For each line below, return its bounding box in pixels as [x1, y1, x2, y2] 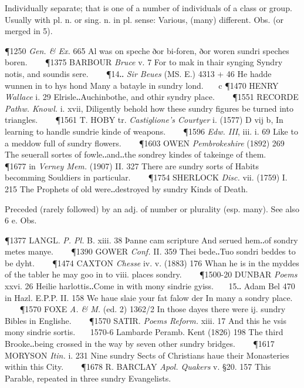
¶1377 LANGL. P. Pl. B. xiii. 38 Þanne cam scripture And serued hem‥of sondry [5, 233, 298, 246]
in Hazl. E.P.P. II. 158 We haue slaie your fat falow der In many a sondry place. [5, 291, 293, 303]
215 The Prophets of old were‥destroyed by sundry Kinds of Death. [5, 182, 248, 195]
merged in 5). [5, 25, 53, 37]
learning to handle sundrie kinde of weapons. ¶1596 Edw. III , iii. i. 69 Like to [5, 125, 298, 137]
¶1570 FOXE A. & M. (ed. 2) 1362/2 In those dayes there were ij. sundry [19, 303, 286, 315]
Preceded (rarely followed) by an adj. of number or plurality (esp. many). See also [5, 202, 299, 215]
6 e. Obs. [5, 214, 37, 226]
